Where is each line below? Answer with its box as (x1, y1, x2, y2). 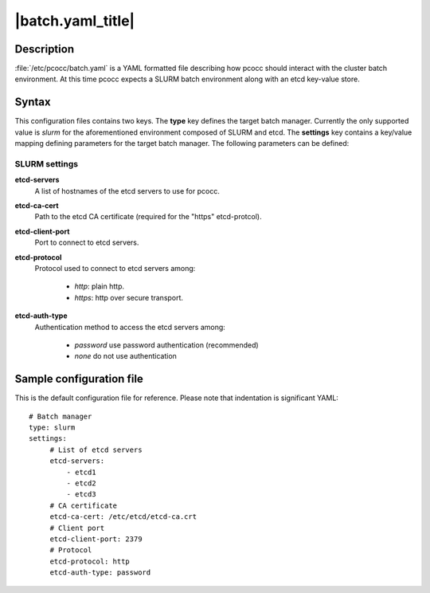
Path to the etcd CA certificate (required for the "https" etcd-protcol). (34, 212, 262, 222)
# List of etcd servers (49, 445, 143, 454)
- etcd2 (66, 479, 96, 488)
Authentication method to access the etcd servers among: (34, 322, 226, 332)
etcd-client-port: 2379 (49, 534, 143, 544)
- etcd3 (66, 490, 96, 499)
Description (14, 42, 75, 56)
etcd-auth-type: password (49, 568, 151, 577)
